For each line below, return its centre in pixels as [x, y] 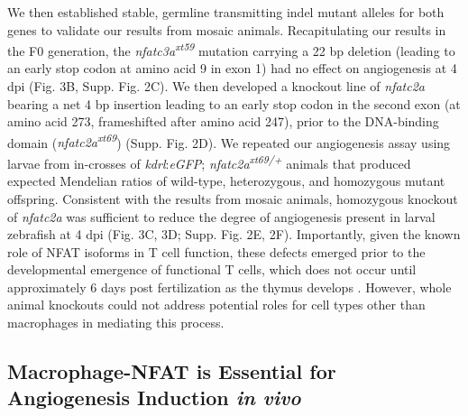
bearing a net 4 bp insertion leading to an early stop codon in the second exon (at [234, 103]
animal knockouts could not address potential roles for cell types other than [216, 305]
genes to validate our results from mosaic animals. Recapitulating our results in [227, 29]
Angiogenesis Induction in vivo [154, 398]
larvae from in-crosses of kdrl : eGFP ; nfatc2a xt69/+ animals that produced [209, 162]
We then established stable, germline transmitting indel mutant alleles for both [226, 12]
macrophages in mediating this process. [116, 323]
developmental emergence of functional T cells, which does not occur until [212, 269]
